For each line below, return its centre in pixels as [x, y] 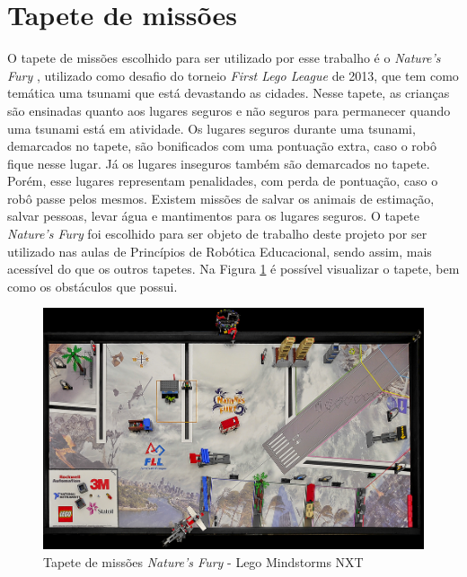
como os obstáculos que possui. [93, 286]
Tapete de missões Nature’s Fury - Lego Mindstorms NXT [203, 562]
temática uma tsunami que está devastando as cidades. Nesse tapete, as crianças [229, 93]
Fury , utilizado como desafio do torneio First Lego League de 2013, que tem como [233, 75]
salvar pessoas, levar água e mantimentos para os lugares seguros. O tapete [213, 216]
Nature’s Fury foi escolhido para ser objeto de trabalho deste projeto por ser [217, 234]
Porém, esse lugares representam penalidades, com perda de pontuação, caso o [223, 181]
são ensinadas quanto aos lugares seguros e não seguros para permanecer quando [229, 110]
